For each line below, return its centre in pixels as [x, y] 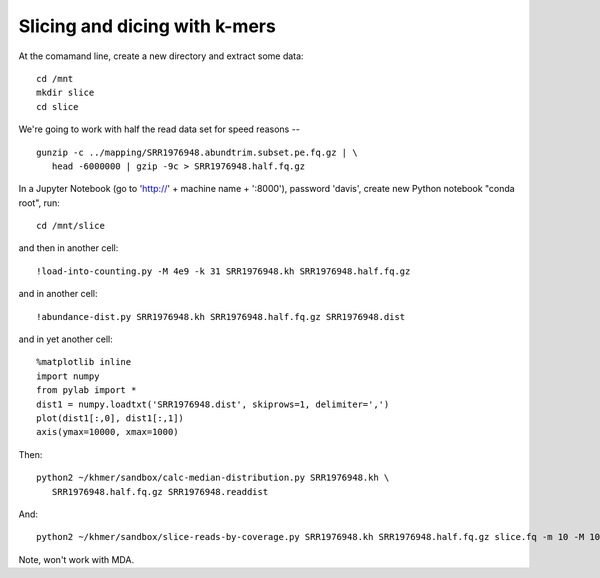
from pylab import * [86, 390]
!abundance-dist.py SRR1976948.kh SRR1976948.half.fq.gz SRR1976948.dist [221, 316]
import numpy [68, 376]
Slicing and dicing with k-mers [147, 26]
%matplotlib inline [84, 362]
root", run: [39, 202]
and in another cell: [58, 294]
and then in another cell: [68, 248]
